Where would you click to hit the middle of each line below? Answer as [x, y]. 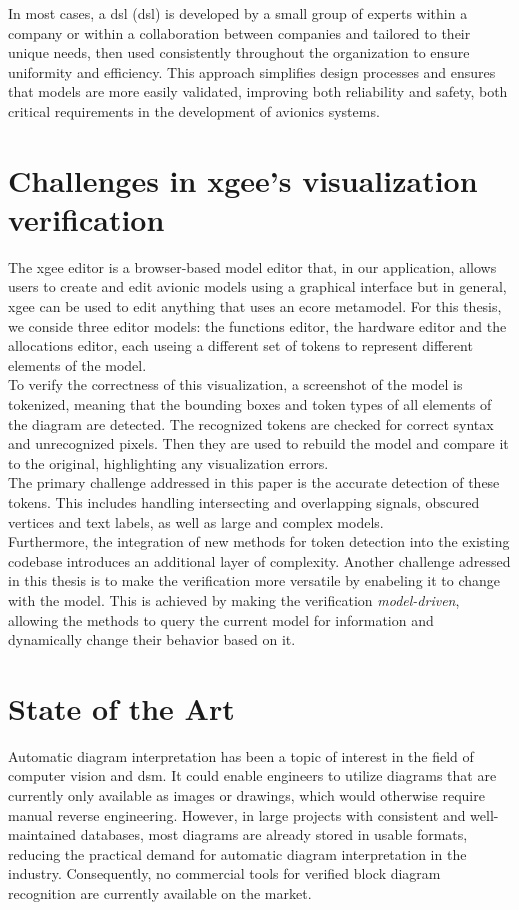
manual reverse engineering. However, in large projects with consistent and [237, 814]
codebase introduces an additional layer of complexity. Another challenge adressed [259, 560]
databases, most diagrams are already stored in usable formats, [274, 834]
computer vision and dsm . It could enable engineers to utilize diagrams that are [252, 775]
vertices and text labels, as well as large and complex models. [196, 521]
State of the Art [121, 707]
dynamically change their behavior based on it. [152, 639]
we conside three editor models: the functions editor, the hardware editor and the [257, 325]
